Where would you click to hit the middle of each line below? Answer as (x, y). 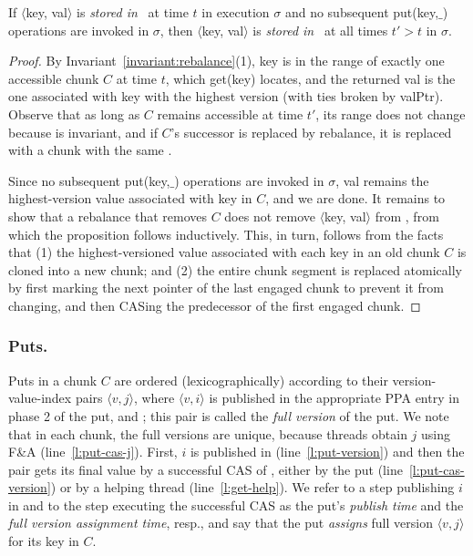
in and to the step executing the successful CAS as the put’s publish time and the (236, 505)
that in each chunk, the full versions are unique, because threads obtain (208, 433)
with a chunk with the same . (90, 150)
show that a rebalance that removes (108, 216)
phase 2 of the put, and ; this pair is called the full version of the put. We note (229, 415)
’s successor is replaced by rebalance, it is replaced (311, 132)
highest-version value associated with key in (130, 198)
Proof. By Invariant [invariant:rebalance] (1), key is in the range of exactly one (226, 61)
